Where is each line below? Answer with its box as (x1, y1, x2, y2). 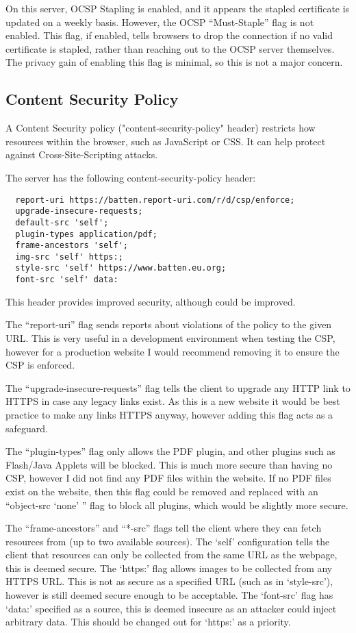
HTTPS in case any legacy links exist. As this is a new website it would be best (5, 394, 340, 408)
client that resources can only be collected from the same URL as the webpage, (5, 547, 338, 562)
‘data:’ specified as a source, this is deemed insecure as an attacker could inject (5, 601, 337, 615)
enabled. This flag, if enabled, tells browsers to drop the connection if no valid (5, 28, 333, 42)
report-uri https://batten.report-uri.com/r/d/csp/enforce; (15, 195, 295, 205)
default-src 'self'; (15, 217, 109, 227)
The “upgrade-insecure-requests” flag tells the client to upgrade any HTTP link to (5, 380, 351, 395)
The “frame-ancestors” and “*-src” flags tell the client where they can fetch (5, 521, 322, 535)
